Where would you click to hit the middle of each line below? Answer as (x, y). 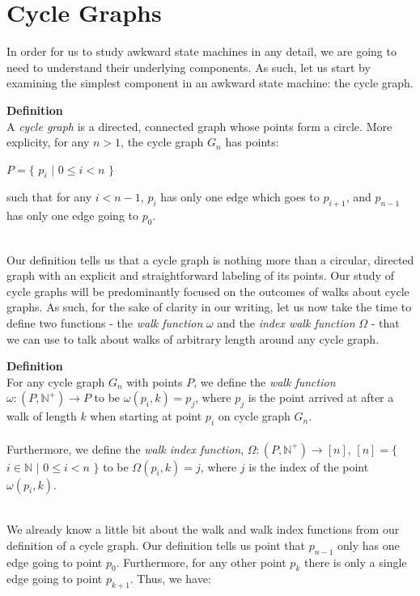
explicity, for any (48, 142)
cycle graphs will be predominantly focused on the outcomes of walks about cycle (208, 291)
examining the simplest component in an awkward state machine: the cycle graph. (210, 83)
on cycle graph (254, 416)
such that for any (49, 197)
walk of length (42, 416)
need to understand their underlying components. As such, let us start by (189, 67)
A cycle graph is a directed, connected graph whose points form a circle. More (199, 126)
